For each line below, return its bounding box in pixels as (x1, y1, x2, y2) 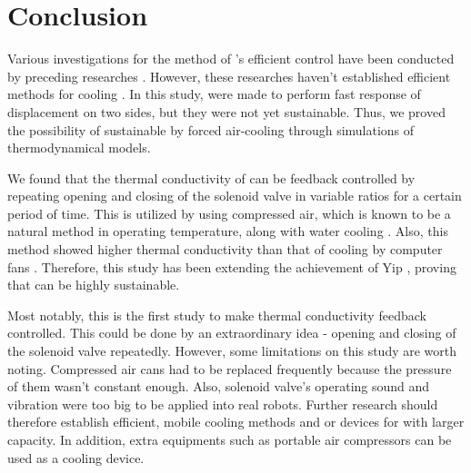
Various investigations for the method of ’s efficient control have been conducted (7, 49, 455, 68)
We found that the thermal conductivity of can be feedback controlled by (7, 168, 416, 187)
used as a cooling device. (7, 448, 145, 467)
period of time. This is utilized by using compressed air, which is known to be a (7, 203, 451, 222)
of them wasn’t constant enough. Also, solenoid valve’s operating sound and (7, 377, 430, 396)
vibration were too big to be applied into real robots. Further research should (7, 394, 438, 413)
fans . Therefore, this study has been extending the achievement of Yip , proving (7, 257, 456, 276)
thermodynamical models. (7, 138, 151, 157)
